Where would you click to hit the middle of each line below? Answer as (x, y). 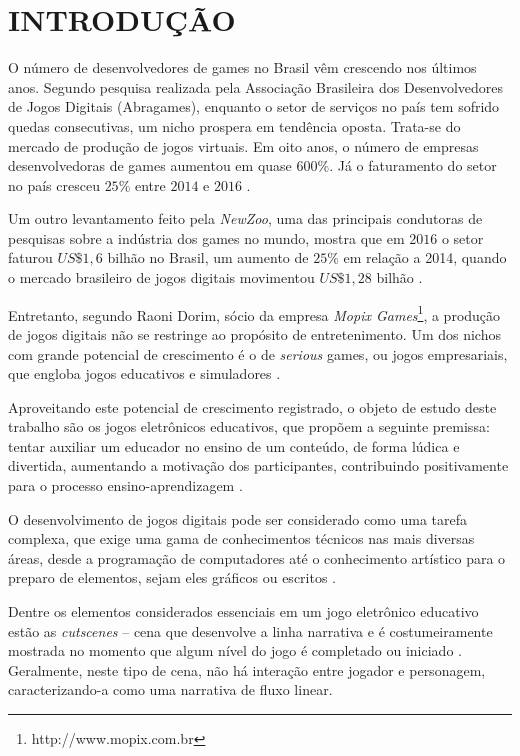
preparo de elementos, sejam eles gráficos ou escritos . (172, 577)
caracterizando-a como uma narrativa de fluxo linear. (170, 689)
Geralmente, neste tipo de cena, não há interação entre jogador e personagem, (247, 669)
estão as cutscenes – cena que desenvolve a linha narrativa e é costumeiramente (250, 630)
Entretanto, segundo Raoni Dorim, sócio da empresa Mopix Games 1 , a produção (254, 313)
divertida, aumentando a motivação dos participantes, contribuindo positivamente (258, 465)
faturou (30, 257)
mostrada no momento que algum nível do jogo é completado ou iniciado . (235, 650)
